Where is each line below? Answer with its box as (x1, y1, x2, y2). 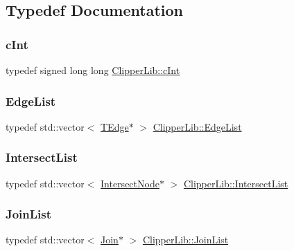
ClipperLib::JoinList (142, 232, 229, 247)
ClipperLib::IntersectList (183, 176, 288, 190)
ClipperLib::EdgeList (153, 119, 242, 133)
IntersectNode (101, 176, 159, 190)
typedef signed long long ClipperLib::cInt (6, 63, 180, 77)
